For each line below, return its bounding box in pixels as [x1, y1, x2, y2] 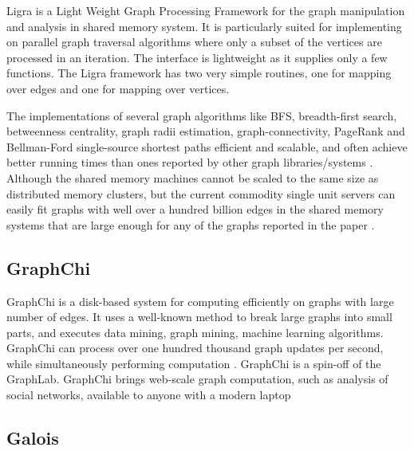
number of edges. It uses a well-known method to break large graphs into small [6, 308, 392, 325]
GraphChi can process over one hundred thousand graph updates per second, [6, 339, 384, 356]
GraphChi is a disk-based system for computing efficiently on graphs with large [6, 292, 394, 309]
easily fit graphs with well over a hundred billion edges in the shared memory [6, 201, 384, 218]
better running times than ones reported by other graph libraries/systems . [6, 154, 373, 171]
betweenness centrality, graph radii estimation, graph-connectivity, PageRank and [6, 123, 405, 139]
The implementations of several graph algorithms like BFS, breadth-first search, [6, 107, 397, 124]
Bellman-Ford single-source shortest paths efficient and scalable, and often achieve [6, 138, 408, 155]
